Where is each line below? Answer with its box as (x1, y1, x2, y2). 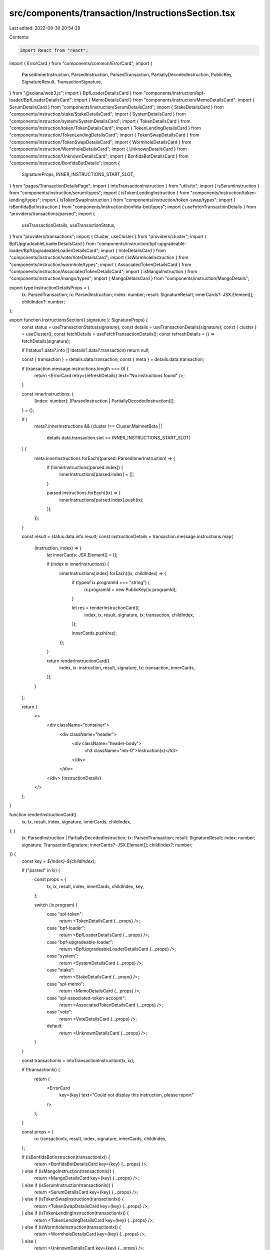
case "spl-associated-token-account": (46, 995, 126, 1001)
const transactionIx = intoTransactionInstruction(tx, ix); (21, 1057, 134, 1063)
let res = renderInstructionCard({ (71, 605, 139, 611)
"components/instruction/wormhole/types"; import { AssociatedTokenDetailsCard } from (9, 261, 191, 267)
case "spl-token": (46, 910, 83, 917)
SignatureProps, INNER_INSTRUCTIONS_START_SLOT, (21, 171, 134, 177)
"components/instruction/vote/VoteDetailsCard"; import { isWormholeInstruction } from (9, 254, 188, 260)
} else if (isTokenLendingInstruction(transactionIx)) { (21, 1210, 129, 1216)
